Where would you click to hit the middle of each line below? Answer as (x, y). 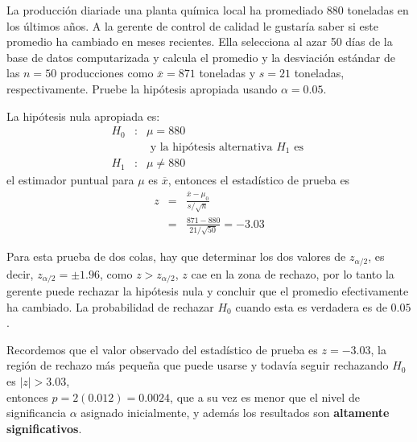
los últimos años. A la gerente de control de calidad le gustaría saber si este (192, 25)
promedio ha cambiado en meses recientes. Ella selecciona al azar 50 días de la (200, 41)
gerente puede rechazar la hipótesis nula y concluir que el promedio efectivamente (208, 291)
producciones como (107, 73)
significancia (36, 413)
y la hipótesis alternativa (211, 147)
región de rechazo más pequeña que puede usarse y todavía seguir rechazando (198, 365)
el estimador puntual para (70, 180)
